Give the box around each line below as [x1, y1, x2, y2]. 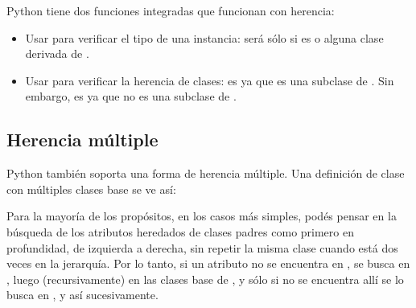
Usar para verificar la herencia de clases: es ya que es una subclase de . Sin [25, 72, 394, 88]
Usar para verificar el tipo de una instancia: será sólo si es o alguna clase [25, 29, 384, 46]
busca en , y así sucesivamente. [6, 286, 159, 303]
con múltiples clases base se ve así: [6, 180, 176, 197]
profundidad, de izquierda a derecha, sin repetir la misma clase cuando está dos [6, 239, 398, 256]
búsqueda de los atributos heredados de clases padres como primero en [6, 223, 354, 240]
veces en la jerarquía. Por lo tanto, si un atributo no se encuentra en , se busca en [6, 255, 410, 272]
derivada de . [25, 45, 89, 62]
